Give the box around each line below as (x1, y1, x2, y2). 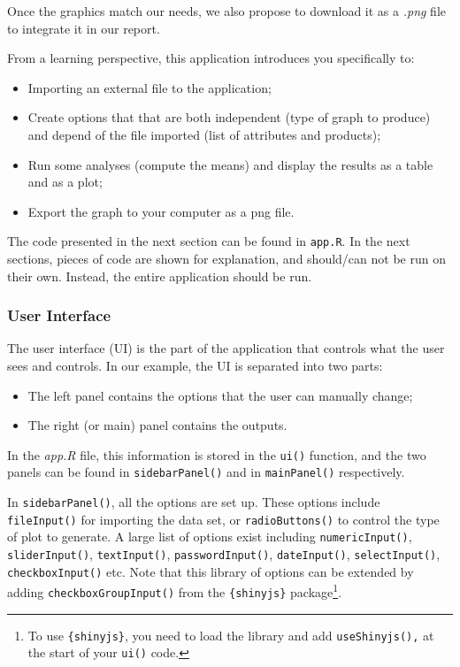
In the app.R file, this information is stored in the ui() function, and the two (7, 445, 426, 464)
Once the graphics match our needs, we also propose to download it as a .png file (7, 2, 447, 19)
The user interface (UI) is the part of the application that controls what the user (7, 339, 445, 357)
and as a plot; (27, 172, 103, 191)
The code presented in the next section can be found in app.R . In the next (7, 232, 410, 250)
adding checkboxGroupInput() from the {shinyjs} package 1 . (7, 580, 342, 602)
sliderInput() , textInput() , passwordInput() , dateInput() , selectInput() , (7, 545, 441, 563)
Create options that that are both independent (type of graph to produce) (27, 108, 431, 126)
